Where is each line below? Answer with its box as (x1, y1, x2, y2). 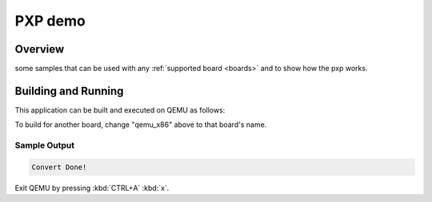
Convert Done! (31, 162, 87, 172)
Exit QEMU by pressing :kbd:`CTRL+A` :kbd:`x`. (14, 183, 170, 192)
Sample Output (14, 140, 75, 151)
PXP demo (14, 12, 86, 30)
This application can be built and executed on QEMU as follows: (14, 105, 226, 115)
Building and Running (14, 84, 124, 97)
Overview (14, 42, 65, 56)
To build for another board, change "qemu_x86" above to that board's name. (14, 120, 267, 129)
